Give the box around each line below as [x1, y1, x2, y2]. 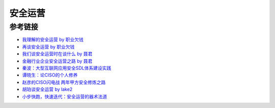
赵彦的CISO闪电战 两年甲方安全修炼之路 [22, 79, 106, 85]
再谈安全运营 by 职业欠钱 [22, 44, 75, 50]
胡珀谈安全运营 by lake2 [22, 86, 73, 92]
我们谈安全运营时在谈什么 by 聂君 [22, 51, 93, 57]
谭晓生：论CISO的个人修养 [22, 72, 78, 78]
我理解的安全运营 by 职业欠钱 [22, 37, 84, 43]
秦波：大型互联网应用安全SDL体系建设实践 [22, 65, 112, 71]
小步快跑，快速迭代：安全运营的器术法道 [22, 93, 107, 99]
